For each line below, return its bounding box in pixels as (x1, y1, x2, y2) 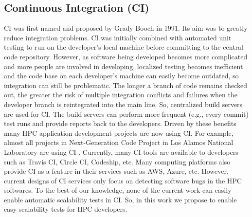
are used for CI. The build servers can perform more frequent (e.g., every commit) (4, 108, 249, 119)
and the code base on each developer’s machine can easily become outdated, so (4, 71, 239, 81)
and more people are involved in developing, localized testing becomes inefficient (4, 61, 243, 71)
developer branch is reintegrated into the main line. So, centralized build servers (4, 99, 243, 109)
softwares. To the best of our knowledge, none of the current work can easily (4, 185, 232, 195)
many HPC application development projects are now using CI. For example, (4, 127, 234, 138)
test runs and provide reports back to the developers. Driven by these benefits (4, 118, 236, 128)
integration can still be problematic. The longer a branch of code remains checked (4, 80, 248, 90)
